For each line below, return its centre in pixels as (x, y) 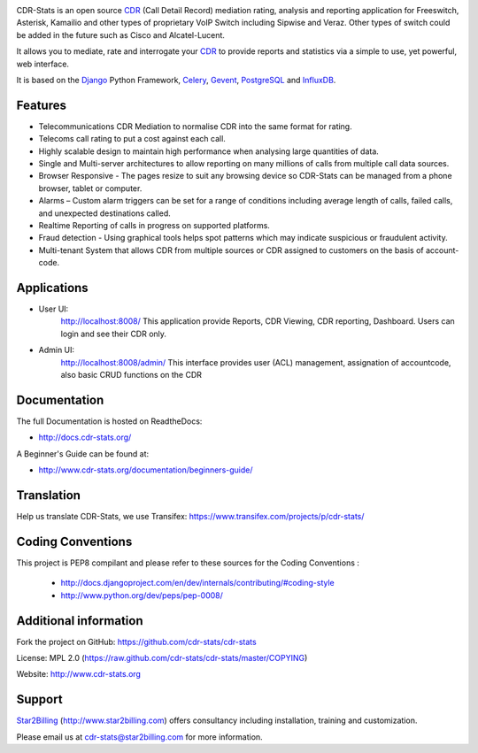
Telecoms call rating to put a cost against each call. (132, 139)
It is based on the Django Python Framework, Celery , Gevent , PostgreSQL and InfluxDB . (176, 80)
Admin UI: (57, 350)
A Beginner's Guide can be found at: (83, 453)
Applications (52, 288)
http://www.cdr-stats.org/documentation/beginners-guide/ (146, 470)
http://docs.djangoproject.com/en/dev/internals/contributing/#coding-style (198, 583)
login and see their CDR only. (114, 334)
